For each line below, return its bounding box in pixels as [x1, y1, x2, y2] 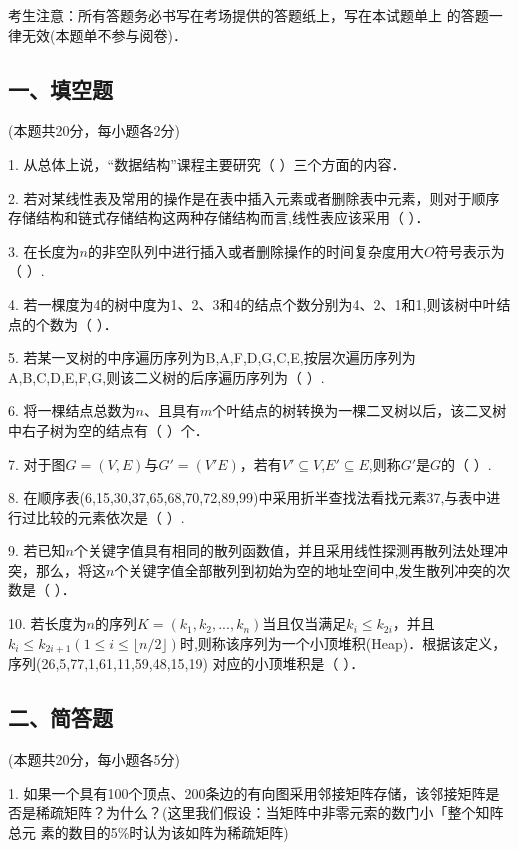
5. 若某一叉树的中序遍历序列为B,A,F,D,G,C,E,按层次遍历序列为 [8, 347, 416, 368]
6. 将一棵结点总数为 [8, 400, 136, 421]
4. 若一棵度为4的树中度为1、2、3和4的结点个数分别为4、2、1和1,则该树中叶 [8, 293, 497, 314]
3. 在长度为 [8, 240, 80, 261]
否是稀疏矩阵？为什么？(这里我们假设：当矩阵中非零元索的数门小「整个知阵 [8, 802, 504, 823]
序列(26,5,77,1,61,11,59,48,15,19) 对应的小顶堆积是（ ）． [8, 653, 365, 674]
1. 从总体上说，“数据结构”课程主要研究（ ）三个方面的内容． [8, 153, 406, 174]
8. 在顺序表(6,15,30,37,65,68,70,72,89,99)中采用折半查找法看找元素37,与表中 [8, 487, 487, 508]
